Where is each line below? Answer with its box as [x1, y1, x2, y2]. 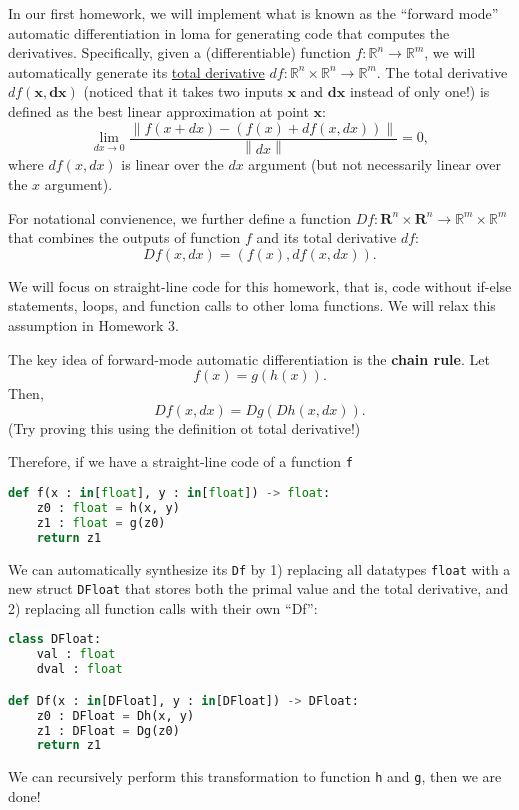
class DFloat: [8, 632, 102, 647]
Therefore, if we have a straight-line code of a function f [8, 451, 353, 472]
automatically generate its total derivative [8, 61, 265, 82]
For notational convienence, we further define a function [8, 207, 351, 228]
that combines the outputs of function [8, 227, 241, 248]
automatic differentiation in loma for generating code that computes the [8, 22, 450, 43]
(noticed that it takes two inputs [83, 81, 283, 102]
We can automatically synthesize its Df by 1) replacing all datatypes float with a [8, 558, 511, 579]
